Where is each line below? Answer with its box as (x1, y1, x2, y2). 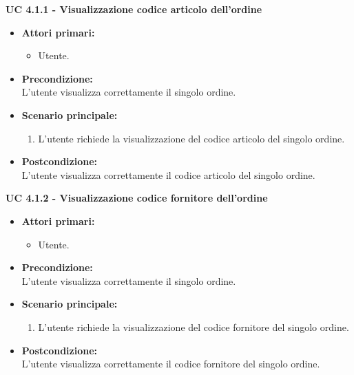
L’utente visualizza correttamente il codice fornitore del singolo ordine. (21, 356, 320, 371)
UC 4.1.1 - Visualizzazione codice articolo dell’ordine (6, 2, 262, 16)
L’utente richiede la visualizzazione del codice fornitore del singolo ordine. (38, 319, 349, 334)
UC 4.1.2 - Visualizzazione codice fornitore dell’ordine (6, 191, 268, 205)
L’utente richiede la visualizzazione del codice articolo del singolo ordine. (38, 131, 345, 145)
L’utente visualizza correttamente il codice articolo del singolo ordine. (21, 167, 315, 182)
